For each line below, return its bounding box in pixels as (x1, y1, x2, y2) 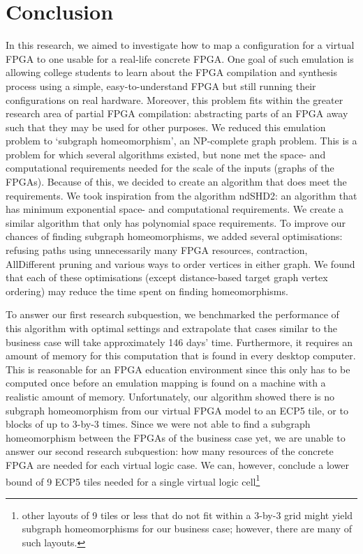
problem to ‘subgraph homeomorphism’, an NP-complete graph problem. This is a (6, 133, 357, 148)
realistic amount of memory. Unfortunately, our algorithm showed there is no (6, 389, 335, 403)
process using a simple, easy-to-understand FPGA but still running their (6, 78, 316, 93)
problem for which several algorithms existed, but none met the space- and (6, 147, 326, 161)
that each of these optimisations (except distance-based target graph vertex (6, 270, 328, 285)
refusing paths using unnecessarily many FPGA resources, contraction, (6, 243, 308, 257)
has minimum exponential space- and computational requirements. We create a (6, 202, 344, 216)
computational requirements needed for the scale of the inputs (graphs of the (6, 160, 334, 175)
